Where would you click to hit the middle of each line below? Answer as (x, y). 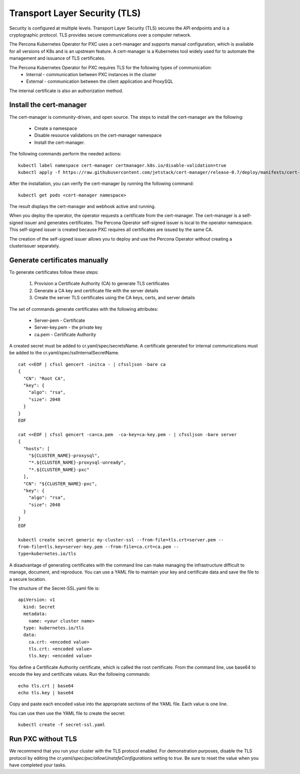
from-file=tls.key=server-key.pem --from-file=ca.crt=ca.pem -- (99, 547)
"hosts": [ (36, 448)
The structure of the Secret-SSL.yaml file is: (54, 588)
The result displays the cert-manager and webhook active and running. (82, 207)
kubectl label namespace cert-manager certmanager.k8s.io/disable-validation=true (122, 165)
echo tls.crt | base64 (46, 686)
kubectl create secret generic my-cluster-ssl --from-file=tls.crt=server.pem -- (121, 540)
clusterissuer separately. (34, 246)
